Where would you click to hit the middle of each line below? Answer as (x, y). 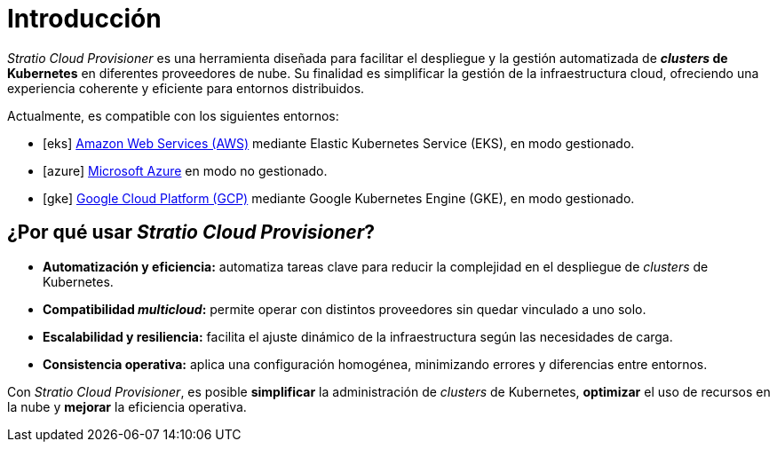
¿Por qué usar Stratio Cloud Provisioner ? (191, 232)
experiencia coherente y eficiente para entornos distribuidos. (186, 88)
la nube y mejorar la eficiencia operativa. (127, 406)
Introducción (84, 19)
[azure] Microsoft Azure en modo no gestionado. (185, 170)
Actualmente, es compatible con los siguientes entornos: (173, 115)
